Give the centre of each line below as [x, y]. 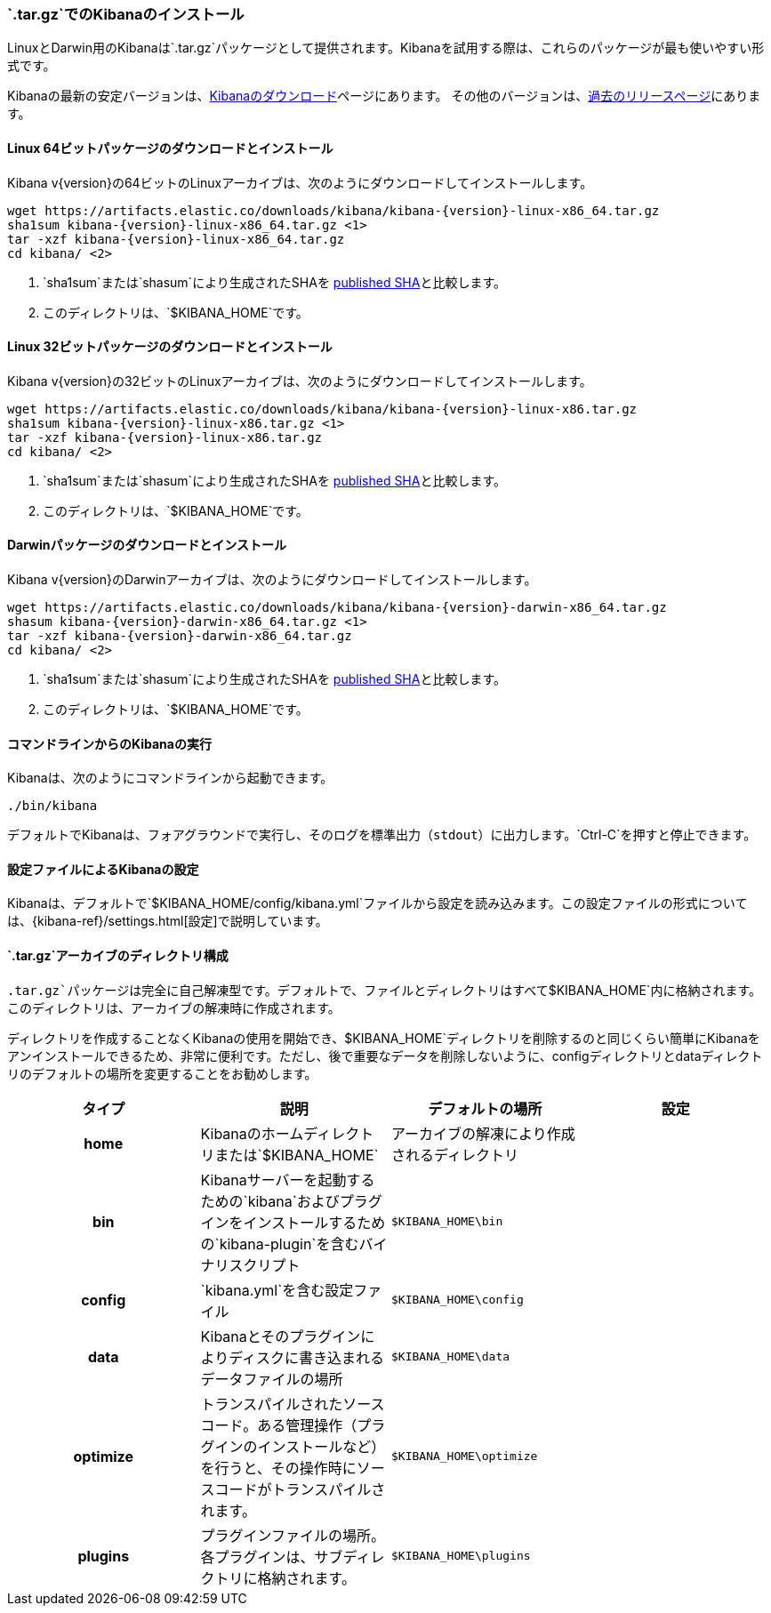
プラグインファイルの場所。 [293, 1535]
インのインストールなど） [300, 1446]
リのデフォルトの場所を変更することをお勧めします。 [162, 1073]
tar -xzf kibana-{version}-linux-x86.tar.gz [165, 437]
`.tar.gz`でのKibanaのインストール [126, 14]
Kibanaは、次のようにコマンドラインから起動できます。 [170, 778]
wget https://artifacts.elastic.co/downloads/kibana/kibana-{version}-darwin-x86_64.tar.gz [337, 608]
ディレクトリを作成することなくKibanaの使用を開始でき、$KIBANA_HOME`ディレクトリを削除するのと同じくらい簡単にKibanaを [384, 1038]
